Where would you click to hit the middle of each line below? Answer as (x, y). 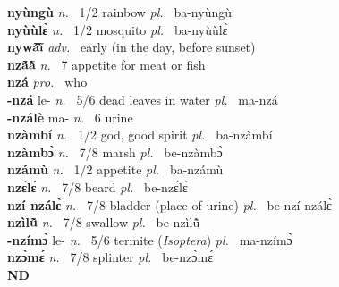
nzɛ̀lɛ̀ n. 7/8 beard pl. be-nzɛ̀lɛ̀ (97, 186)
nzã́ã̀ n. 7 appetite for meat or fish (106, 64)
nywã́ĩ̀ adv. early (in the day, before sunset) (131, 47)
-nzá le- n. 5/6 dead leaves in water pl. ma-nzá (143, 99)
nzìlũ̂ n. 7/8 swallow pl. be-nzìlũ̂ (104, 222)
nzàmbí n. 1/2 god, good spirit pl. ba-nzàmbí (140, 135)
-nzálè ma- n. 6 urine (70, 117)
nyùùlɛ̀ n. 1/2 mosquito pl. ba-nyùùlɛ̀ (118, 29)
